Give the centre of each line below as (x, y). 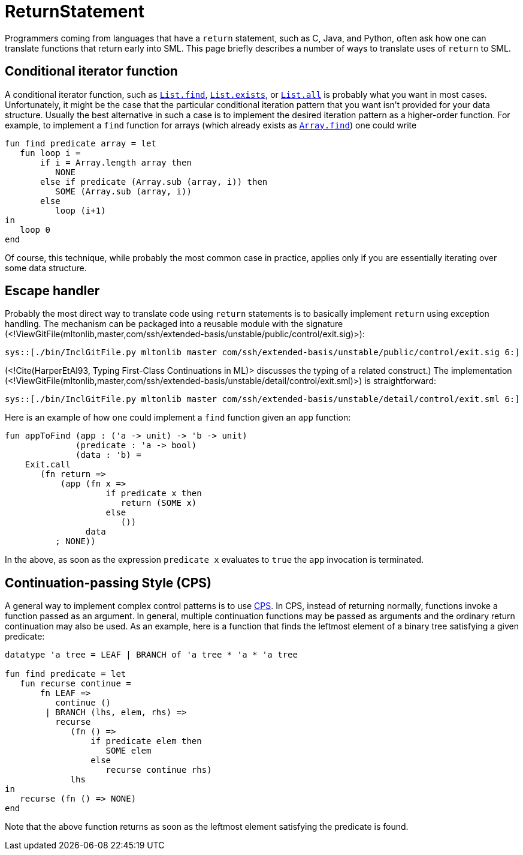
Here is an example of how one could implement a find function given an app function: (178, 418)
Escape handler (52, 291)
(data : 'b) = (108, 455)
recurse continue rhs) (159, 770)
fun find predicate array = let (81, 143)
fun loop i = (50, 153)
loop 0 (35, 229)
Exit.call (48, 465)
